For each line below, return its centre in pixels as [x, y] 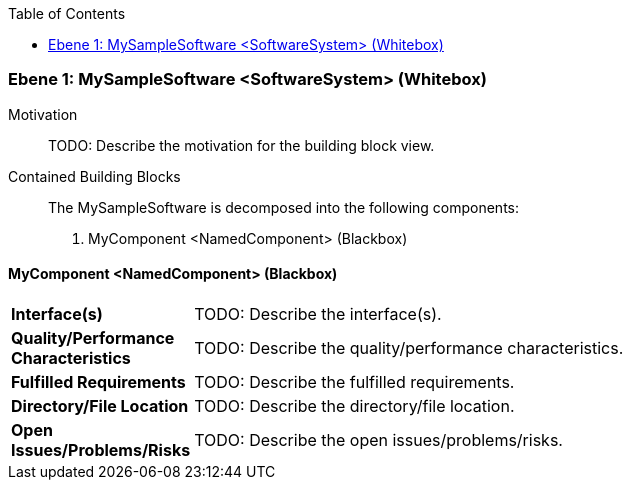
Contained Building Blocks [94, 176]
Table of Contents [67, 13]
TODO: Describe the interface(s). [318, 313]
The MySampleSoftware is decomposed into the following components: [284, 207]
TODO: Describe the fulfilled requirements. [354, 381]
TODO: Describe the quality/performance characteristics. [409, 347]
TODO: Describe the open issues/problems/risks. [378, 439]
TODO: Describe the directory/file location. [354, 405]
